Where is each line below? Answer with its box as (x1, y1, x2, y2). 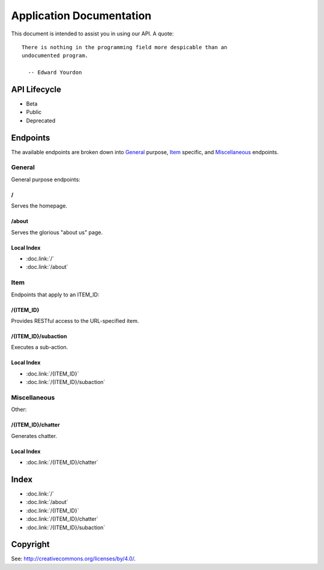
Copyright (11, 539, 50, 550)
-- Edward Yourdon (28, 69, 82, 76)
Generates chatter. (11, 432, 57, 439)
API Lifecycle (11, 84, 61, 94)
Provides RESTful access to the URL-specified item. (11, 317, 139, 324)
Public (26, 109, 42, 116)
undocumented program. (22, 52, 89, 59)
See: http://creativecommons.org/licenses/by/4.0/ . (11, 555, 136, 562)
